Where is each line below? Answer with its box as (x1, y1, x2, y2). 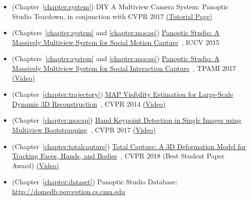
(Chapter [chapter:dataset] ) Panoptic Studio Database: (12, 177, 178, 187)
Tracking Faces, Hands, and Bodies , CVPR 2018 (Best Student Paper (12, 151, 225, 161)
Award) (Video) (12, 160, 59, 170)
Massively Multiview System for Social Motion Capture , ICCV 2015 (12, 37, 220, 47)
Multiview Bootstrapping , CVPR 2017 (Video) (12, 124, 156, 134)
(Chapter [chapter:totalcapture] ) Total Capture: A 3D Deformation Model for (12, 141, 246, 151)
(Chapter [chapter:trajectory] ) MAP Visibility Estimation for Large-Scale (12, 89, 233, 99)
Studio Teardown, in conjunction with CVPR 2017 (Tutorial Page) (12, 11, 212, 21)
